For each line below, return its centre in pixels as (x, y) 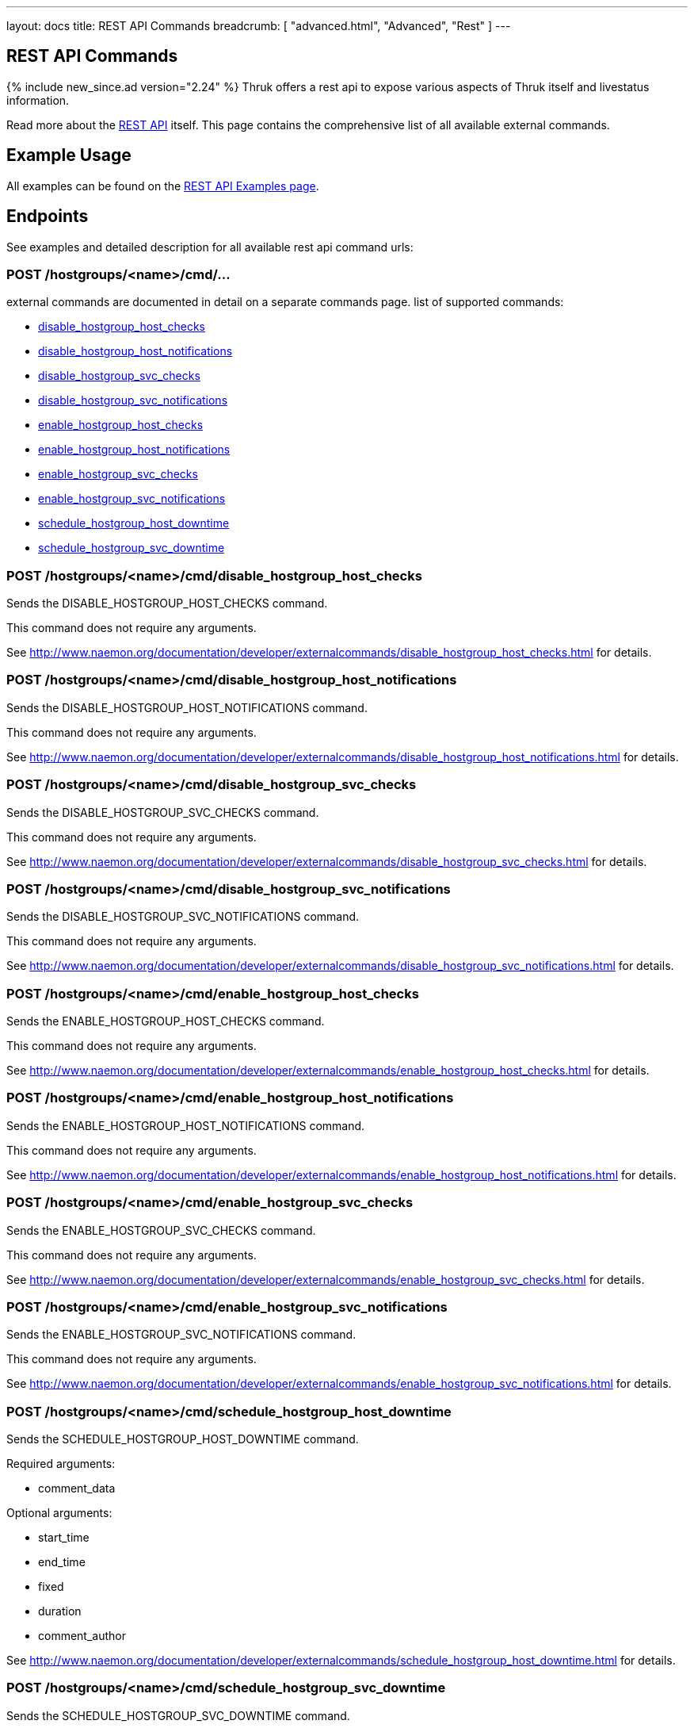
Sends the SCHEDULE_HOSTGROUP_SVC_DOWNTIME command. (178, 1715)
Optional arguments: (59, 1513)
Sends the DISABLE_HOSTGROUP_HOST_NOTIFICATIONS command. (187, 707)
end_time (62, 1562)
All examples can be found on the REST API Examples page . (163, 186)
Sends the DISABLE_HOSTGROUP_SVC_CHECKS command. (163, 812)
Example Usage (69, 155)
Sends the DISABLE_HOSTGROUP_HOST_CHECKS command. (167, 603)
